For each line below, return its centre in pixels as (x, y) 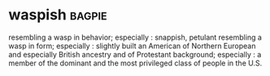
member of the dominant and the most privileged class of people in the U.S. (135, 63)
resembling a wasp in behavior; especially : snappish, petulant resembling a (135, 37)
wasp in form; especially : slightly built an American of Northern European (132, 45)
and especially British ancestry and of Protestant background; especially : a (135, 54)
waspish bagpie (58, 15)
